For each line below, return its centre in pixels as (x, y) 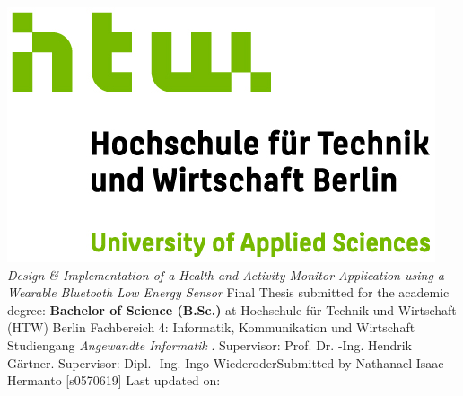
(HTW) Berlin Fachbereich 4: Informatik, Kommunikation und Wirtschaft (211, 327)
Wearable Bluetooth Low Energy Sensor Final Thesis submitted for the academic (228, 292)
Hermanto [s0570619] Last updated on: (114, 380)
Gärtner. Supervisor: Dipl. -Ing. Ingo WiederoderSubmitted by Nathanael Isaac (226, 362)
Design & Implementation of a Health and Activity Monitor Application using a (226, 274)
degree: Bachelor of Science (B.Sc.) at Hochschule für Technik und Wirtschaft (232, 309)
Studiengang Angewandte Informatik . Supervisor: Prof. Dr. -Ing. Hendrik (210, 344)
